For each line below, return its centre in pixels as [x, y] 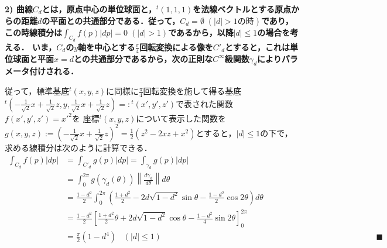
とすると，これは [258, 46]
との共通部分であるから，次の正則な [143, 58]
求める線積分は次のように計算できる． [78, 147]
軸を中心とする [107, 46]
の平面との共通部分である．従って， [111, 20]
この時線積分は [33, 32]
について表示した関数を [181, 118]
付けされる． [54, 71]
